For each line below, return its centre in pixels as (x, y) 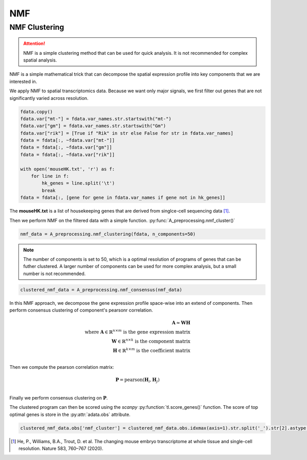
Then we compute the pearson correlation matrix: (62, 367)
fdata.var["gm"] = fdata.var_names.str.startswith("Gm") (93, 126)
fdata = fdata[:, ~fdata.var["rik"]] (68, 154)
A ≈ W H (181, 323)
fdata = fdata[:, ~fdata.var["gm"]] (66, 148)
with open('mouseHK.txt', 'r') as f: (68, 169)
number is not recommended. (54, 274)
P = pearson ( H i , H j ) (137, 381)
